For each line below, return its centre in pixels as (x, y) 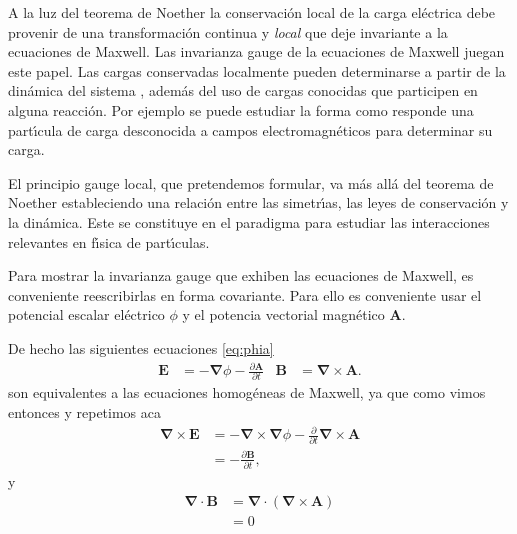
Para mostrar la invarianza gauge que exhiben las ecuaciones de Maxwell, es (241, 275)
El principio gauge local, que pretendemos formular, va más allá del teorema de (251, 182)
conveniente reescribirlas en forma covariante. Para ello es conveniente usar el (245, 294)
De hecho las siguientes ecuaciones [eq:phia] (141, 347)
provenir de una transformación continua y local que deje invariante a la (228, 31)
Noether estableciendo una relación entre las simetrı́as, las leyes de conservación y (258, 202)
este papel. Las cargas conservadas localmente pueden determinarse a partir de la (257, 70)
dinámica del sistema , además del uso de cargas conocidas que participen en (243, 90)
